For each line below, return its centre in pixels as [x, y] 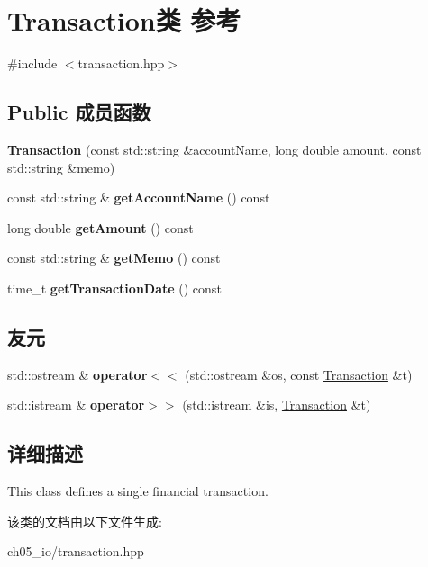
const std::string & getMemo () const [114, 258]
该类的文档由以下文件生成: [85, 521]
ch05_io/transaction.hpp [76, 551]
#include [32, 63]
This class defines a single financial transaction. [138, 491]
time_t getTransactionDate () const [114, 288]
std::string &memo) [61, 167]
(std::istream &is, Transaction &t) [277, 405]
